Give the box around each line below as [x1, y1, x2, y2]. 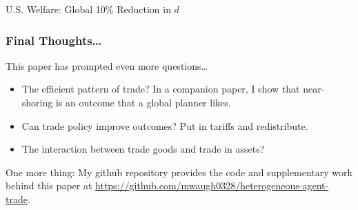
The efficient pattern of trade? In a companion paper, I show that [21, 82, 300, 96]
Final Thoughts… [6, 31, 102, 48]
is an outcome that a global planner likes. [55, 95, 231, 109]
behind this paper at [6, 178, 92, 193]
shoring [21, 95, 53, 109]
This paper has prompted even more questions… [6, 58, 208, 73]
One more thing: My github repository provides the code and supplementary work [6, 164, 352, 179]
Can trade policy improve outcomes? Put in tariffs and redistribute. [21, 118, 308, 133]
